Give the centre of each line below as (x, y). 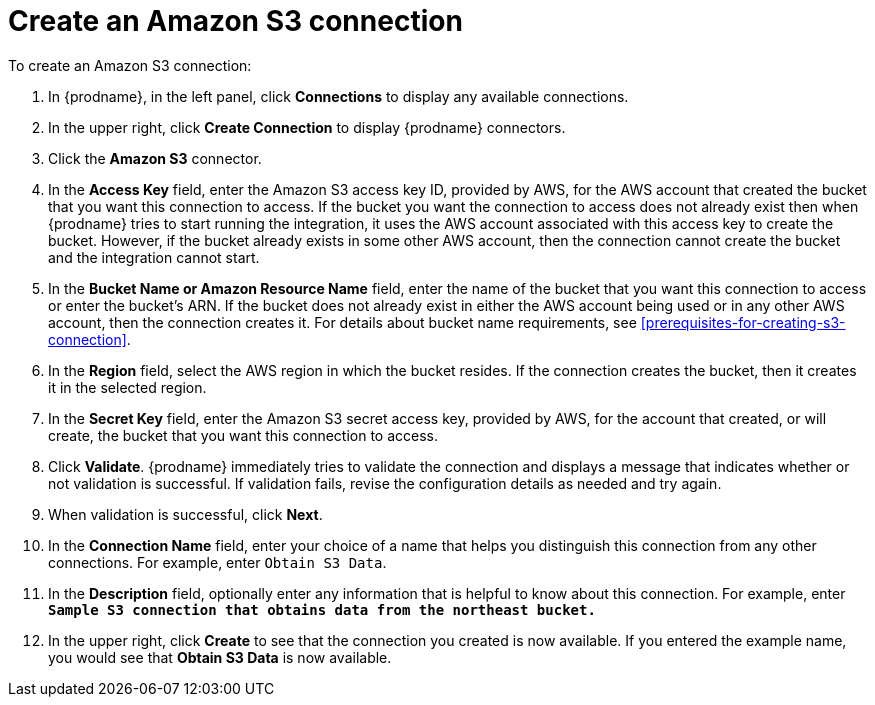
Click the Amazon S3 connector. (155, 158)
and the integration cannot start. (154, 257)
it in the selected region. (127, 387)
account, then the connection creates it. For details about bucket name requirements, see (342, 322)
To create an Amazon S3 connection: (130, 65)
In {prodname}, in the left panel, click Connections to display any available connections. (338, 96)
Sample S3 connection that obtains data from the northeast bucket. (322, 609)
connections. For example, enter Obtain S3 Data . (217, 562)
